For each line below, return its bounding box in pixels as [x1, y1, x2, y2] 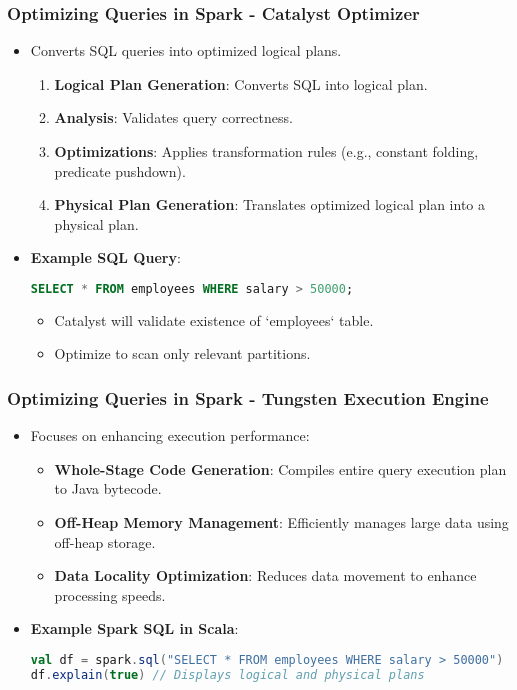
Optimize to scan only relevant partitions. [54, 343, 311, 364]
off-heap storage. [54, 531, 156, 552]
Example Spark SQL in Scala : [30, 618, 239, 639]
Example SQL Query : [30, 247, 181, 268]
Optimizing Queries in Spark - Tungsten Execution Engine [7, 385, 489, 410]
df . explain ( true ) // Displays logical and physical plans [30, 667, 425, 682]
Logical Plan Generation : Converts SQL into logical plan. [54, 73, 428, 94]
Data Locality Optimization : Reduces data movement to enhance [54, 565, 477, 586]
